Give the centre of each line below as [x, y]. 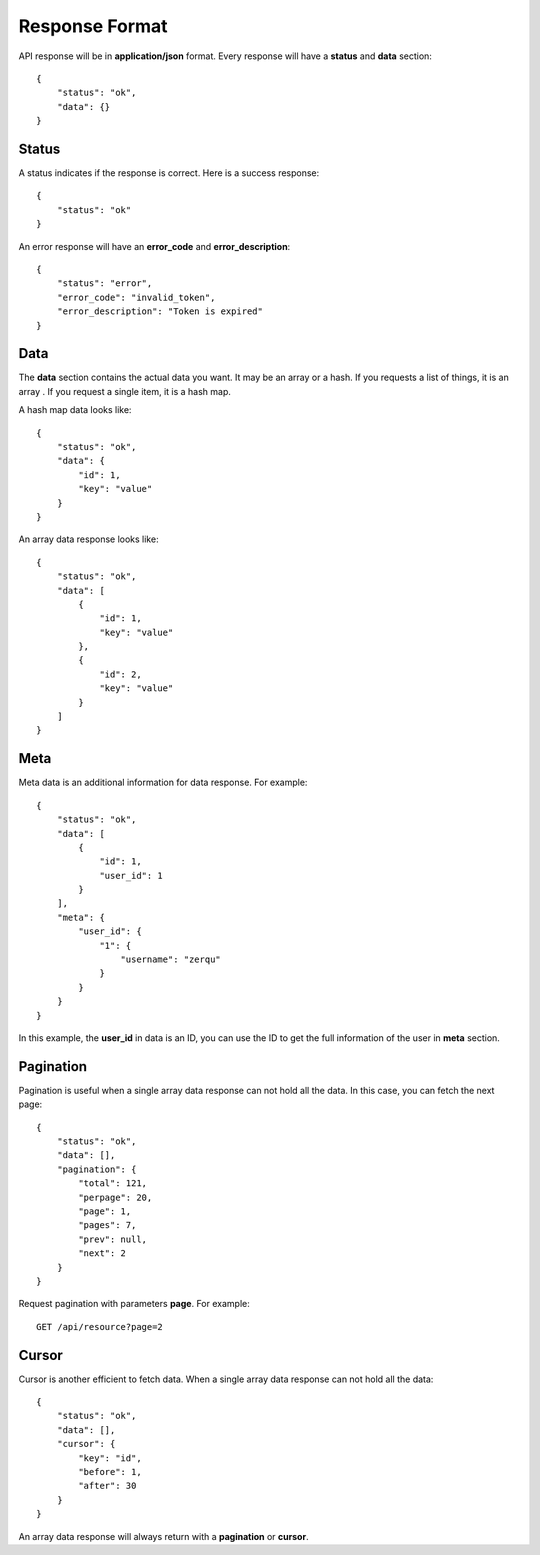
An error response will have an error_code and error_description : [154, 246]
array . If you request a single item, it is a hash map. [125, 391]
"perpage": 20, [115, 1197]
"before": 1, [110, 1471]
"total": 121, [113, 1183]
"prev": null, [113, 1239]
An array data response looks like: [88, 539]
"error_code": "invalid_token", [136, 297]
